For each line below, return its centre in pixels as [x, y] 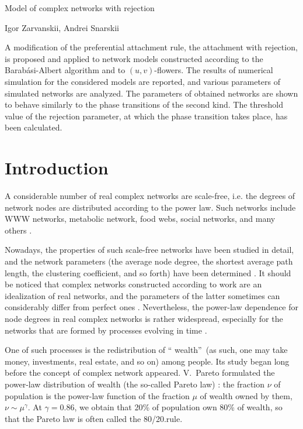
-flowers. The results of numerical [214, 70]
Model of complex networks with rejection [80, 8]
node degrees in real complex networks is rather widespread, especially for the [144, 318]
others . [18, 230]
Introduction [57, 168]
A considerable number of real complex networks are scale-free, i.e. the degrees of [150, 196]
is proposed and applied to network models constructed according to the [134, 58]
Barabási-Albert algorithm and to [65, 70]
